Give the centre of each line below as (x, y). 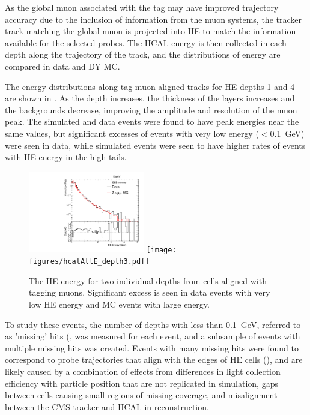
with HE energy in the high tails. (66, 157)
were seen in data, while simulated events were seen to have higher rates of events (155, 145)
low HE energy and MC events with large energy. (119, 304)
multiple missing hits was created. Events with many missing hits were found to (152, 348)
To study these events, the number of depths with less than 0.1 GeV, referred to (153, 324)
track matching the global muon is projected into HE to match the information (150, 31)
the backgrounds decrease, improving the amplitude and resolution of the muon (151, 109)
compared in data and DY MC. (62, 66)
